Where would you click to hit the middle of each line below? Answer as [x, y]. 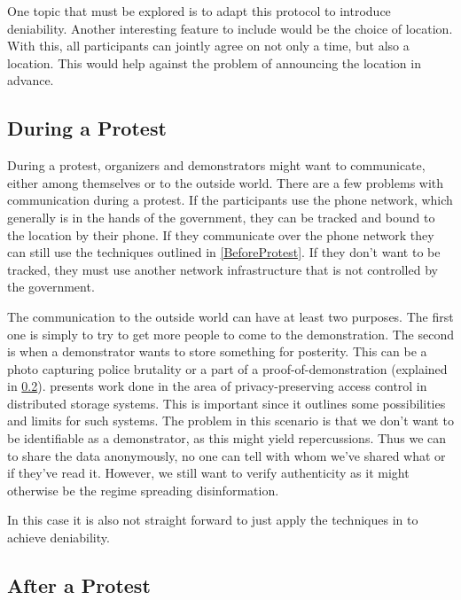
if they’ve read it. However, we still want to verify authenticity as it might [208, 473]
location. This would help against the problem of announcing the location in [214, 62]
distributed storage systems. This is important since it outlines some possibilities [227, 403]
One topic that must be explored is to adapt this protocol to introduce [199, 11]
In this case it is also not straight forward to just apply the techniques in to [213, 520]
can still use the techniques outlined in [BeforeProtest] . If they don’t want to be [224, 252]
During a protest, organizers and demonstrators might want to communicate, [216, 165]
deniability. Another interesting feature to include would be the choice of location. [230, 28]
